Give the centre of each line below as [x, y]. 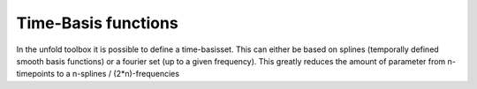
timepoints [35, 74]
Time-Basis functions [97, 23]
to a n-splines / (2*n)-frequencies [118, 74]
